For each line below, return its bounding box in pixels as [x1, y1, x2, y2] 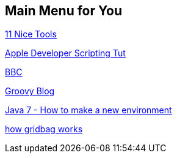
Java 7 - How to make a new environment [5, 105, 172, 116]
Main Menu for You [5, 3, 123, 18]
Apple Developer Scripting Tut [5, 48, 126, 59]
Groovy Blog [5, 86, 55, 97]
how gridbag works [5, 124, 83, 135]
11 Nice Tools [5, 29, 57, 40]
